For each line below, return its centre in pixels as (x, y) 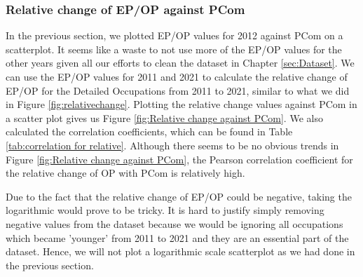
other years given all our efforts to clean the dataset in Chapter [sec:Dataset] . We (180, 63)
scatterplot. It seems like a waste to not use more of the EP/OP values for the (174, 49)
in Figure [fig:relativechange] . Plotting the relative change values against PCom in (181, 104)
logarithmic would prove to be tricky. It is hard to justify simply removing (165, 210)
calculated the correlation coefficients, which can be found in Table (149, 131)
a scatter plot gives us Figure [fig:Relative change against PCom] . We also (164, 117)
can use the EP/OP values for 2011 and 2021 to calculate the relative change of (177, 76)
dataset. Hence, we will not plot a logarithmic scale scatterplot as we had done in (180, 251)
